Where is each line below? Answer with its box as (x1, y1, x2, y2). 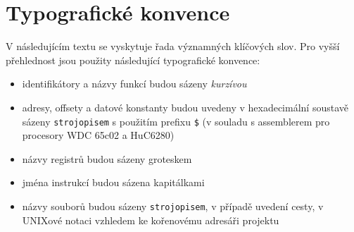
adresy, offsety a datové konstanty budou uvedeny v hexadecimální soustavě (22, 99, 348, 114)
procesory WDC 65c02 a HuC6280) (22, 128, 175, 142)
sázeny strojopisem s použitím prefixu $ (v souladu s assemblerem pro (22, 114, 330, 128)
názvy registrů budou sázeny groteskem (22, 151, 192, 166)
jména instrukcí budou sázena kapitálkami (22, 175, 205, 190)
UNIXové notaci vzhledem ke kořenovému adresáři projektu (22, 212, 279, 227)
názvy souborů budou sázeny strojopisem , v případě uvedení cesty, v (22, 198, 324, 213)
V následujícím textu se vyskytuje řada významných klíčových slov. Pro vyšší (6, 39, 340, 54)
